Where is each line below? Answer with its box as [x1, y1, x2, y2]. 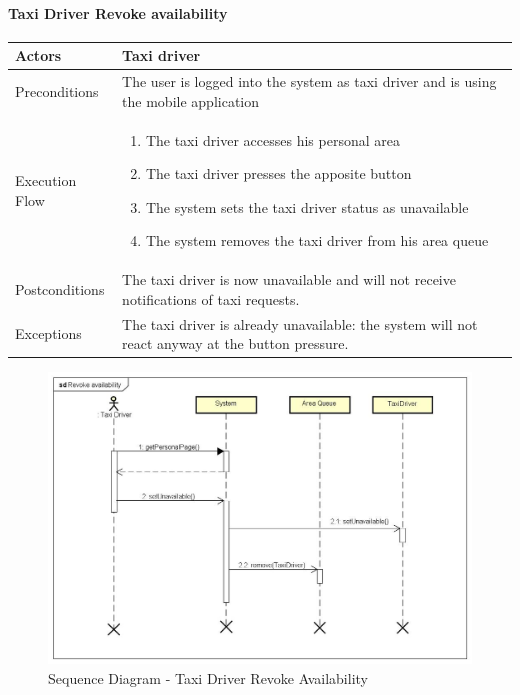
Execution [15, 170, 77, 191]
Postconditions [15, 279, 105, 299]
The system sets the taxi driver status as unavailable [145, 196, 469, 217]
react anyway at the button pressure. [122, 333, 349, 354]
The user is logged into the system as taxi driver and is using [122, 71, 497, 92]
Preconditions [15, 80, 99, 101]
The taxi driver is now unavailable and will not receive [122, 269, 456, 290]
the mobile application [122, 90, 259, 111]
